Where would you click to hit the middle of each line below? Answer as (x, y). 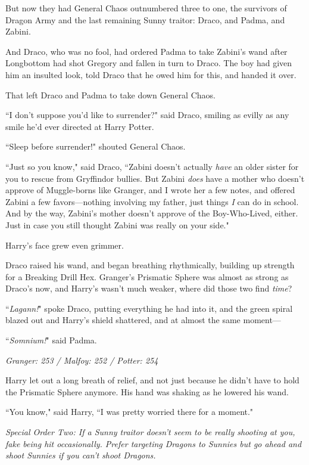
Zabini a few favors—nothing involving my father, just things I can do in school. (152, 201)
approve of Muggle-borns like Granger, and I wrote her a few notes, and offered (150, 190)
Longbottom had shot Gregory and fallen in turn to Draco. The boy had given (149, 63)
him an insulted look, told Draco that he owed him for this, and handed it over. (151, 74)
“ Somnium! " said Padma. (51, 340)
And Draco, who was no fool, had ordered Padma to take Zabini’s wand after (146, 51)
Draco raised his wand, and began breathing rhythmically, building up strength (150, 265)
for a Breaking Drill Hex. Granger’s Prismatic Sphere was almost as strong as (147, 276)
